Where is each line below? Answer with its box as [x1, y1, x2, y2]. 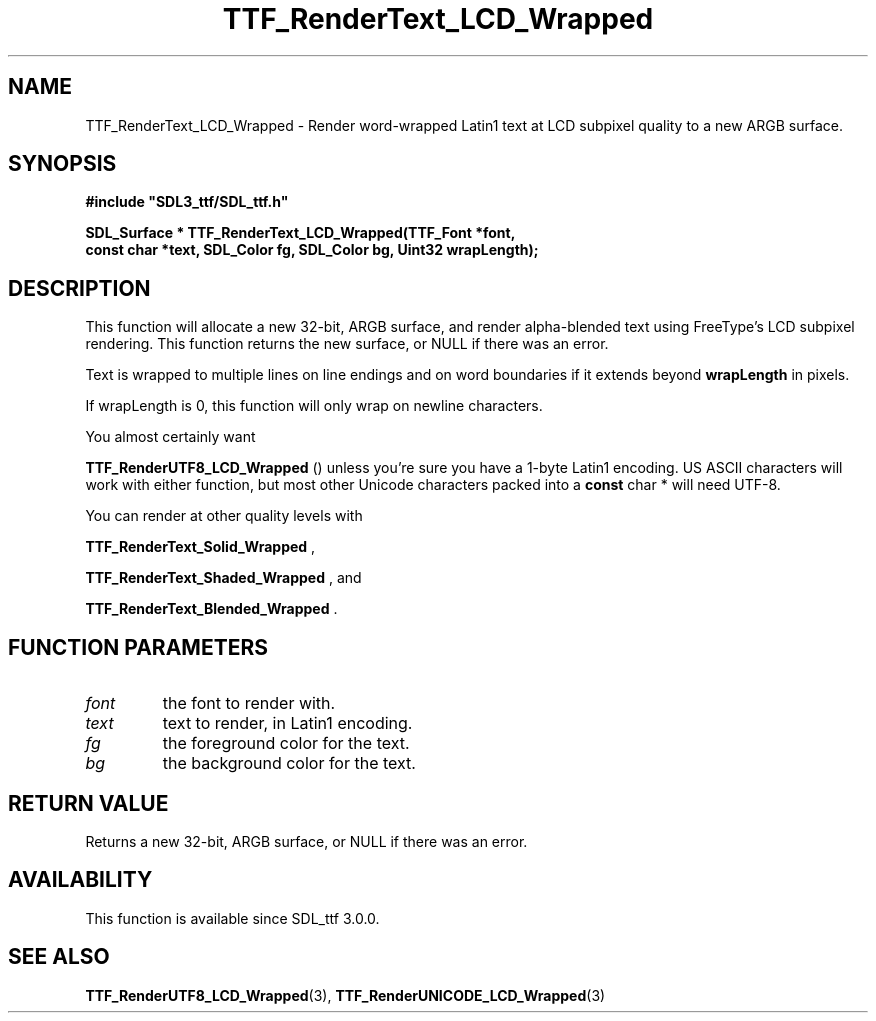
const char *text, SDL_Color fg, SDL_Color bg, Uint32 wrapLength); [85, 241, 539, 259]
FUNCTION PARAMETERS [8, 634, 268, 660]
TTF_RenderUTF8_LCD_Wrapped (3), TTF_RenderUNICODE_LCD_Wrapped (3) [85, 986, 606, 1004]
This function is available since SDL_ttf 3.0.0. [85, 909, 380, 927]
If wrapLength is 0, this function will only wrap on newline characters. [85, 397, 543, 415]
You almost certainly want [85, 428, 256, 446]
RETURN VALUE [8, 790, 169, 816]
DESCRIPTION [8, 275, 151, 301]
